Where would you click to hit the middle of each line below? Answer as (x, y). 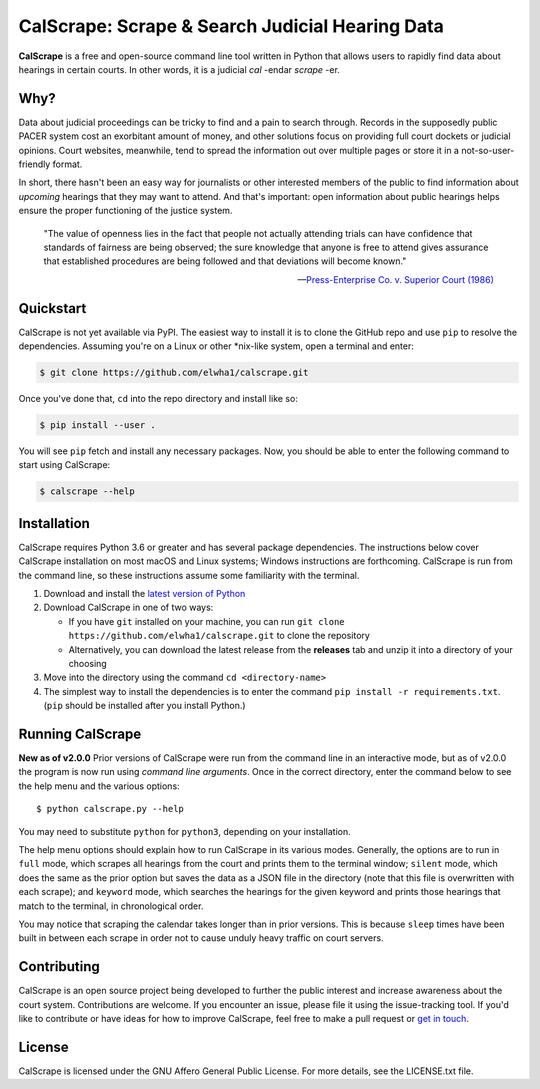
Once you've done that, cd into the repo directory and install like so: (158, 399)
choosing (87, 663)
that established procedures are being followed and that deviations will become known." (225, 261)
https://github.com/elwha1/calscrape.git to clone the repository (219, 636)
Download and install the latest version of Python (144, 594)
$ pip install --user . (98, 425)
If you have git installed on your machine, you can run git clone (206, 621)
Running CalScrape (80, 733)
